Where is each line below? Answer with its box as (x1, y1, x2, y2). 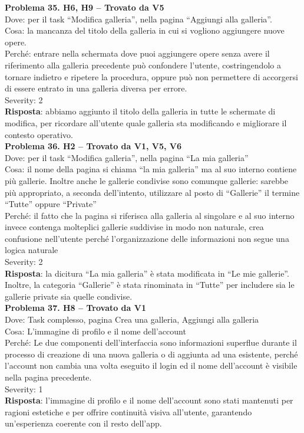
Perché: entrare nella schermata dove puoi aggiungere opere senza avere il (5, 47, 270, 60)
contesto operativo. (5, 128, 74, 140)
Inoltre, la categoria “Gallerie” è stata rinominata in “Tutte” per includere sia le (5, 278, 295, 291)
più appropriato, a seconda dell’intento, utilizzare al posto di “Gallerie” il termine (5, 186, 300, 198)
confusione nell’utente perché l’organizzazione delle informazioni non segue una (5, 232, 289, 244)
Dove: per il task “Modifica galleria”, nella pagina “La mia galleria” (5, 151, 249, 163)
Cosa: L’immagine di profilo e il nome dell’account (5, 324, 186, 337)
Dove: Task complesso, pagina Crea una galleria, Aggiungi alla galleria (5, 313, 259, 326)
